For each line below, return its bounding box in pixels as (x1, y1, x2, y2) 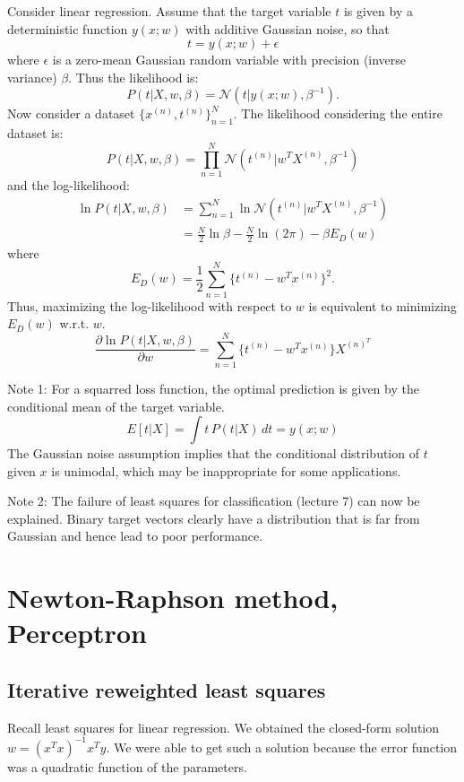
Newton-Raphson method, (7, 579, 339, 616)
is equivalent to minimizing (308, 296, 457, 315)
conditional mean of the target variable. (7, 396, 225, 415)
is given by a (343, 2, 413, 20)
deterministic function (7, 19, 128, 38)
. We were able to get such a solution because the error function (106, 737, 458, 756)
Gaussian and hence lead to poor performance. (7, 526, 263, 545)
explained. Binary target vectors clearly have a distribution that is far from (7, 508, 420, 527)
